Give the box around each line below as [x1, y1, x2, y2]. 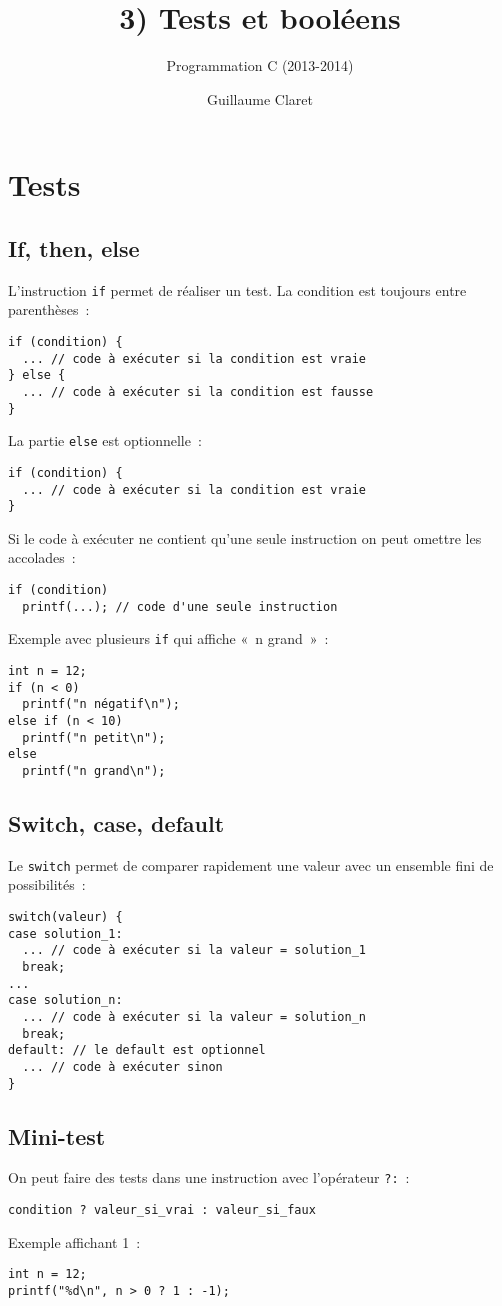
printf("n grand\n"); [22, 763, 166, 778]
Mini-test [8, 1120, 106, 1151]
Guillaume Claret [207, 88, 313, 109]
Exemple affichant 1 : [8, 1231, 141, 1252]
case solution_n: [8, 993, 123, 1008]
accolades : [8, 547, 76, 568]
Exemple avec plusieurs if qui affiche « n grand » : [8, 628, 329, 649]
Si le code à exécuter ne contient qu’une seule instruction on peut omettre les [8, 527, 482, 548]
